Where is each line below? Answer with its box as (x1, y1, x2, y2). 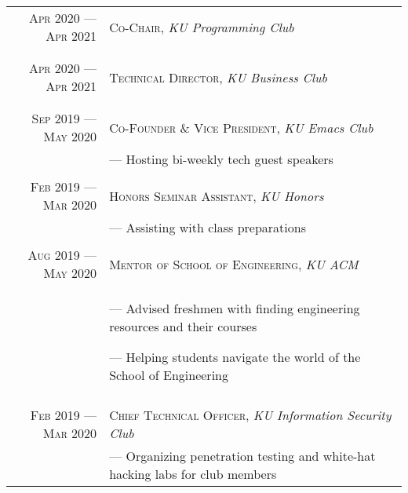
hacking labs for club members (109, 465, 277, 483)
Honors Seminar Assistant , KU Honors (109, 186, 324, 205)
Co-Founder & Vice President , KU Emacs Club (109, 118, 373, 137)
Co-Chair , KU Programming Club (109, 17, 294, 36)
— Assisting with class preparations (109, 218, 306, 236)
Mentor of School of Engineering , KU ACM (109, 254, 359, 273)
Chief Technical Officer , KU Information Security (109, 406, 392, 424)
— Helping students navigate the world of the (109, 348, 361, 366)
